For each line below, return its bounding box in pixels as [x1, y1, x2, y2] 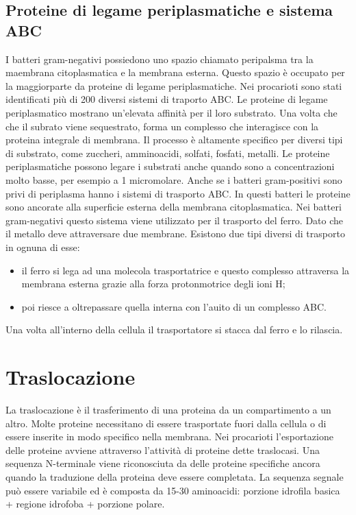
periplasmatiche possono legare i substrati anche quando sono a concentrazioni [5, 159, 335, 173]
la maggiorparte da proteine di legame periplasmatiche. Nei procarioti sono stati [5, 78, 342, 93]
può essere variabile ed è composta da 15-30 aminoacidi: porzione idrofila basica [5, 483, 340, 497]
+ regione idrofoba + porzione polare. [5, 496, 165, 511]
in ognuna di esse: [5, 239, 80, 254]
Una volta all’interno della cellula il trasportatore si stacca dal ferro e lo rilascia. [5, 322, 343, 337]
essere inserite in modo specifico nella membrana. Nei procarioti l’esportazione [5, 429, 333, 444]
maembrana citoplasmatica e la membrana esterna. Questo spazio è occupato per [5, 65, 345, 80]
